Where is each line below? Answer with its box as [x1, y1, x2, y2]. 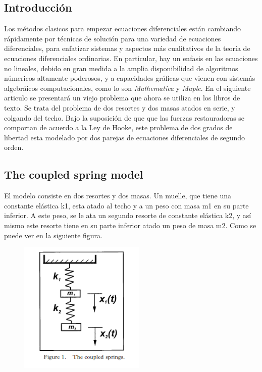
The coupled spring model [4, 167, 143, 182]
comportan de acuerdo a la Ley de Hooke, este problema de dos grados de [4, 122, 233, 133]
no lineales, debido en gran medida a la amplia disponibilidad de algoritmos [4, 63, 238, 73]
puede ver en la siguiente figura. [4, 230, 102, 240]
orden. [4, 142, 24, 152]
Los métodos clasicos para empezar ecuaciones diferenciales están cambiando [4, 23, 241, 34]
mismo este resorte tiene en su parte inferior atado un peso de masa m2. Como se [4, 220, 256, 230]
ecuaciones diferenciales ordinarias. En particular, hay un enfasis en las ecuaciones [4, 52, 258, 63]
